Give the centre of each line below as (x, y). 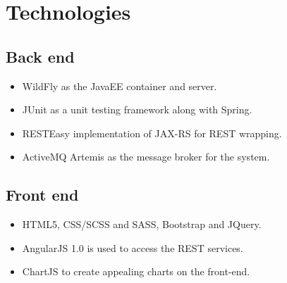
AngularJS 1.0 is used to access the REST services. (133, 247)
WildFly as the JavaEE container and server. (120, 86)
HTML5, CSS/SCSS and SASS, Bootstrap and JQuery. (142, 224)
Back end (40, 56)
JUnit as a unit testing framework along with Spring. (137, 109)
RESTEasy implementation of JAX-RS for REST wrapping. (152, 133)
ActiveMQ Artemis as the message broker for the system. (146, 157)
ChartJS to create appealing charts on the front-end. (136, 271)
